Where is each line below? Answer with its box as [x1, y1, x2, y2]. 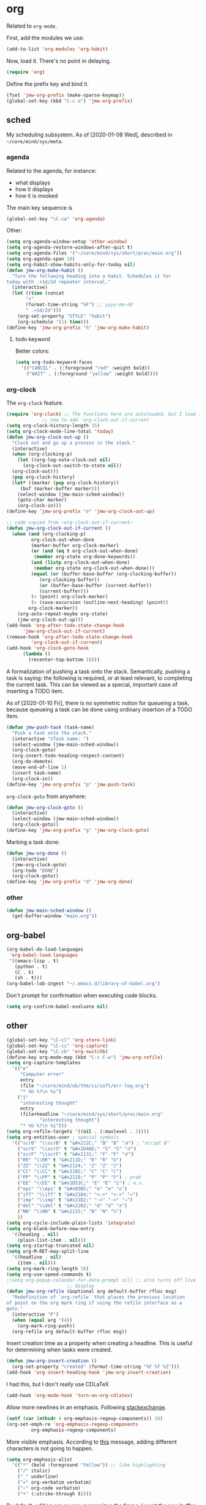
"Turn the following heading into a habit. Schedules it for [12, 273, 172, 279]
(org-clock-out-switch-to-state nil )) [22, 463, 122, 469]
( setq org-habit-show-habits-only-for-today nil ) [6, 261, 136, 267]
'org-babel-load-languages [9, 952, 78, 958]
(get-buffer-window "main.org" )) [12, 913, 97, 919]
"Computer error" [20, 1072, 64, 1078]
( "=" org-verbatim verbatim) [17, 1479, 92, 1486]
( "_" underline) [17, 1474, 59, 1480]
